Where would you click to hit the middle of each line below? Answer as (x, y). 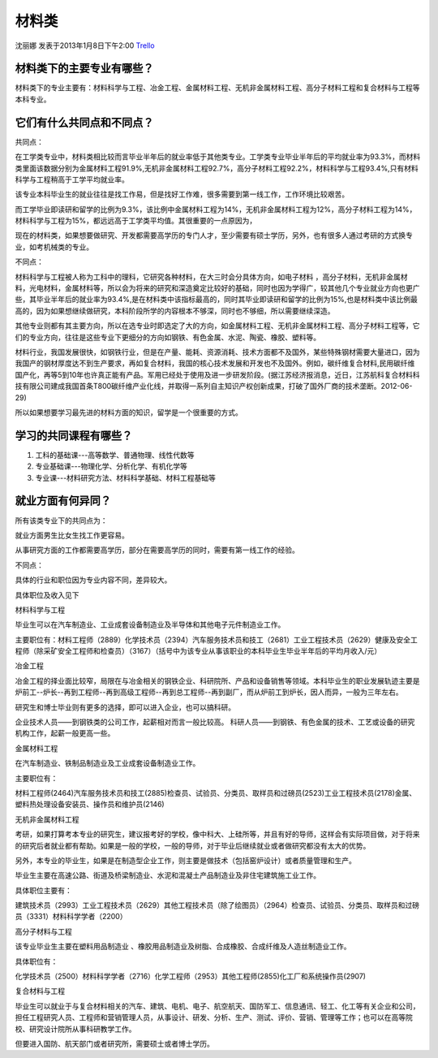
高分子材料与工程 (43, 931)
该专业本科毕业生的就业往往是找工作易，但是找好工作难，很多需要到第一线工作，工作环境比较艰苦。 (182, 194)
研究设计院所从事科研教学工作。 (82, 1029)
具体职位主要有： (43, 890)
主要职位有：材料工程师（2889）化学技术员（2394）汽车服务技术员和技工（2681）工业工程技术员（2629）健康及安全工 (216, 639)
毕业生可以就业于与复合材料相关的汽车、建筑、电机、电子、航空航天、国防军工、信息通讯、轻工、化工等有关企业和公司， (217, 1006)
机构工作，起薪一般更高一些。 (65, 733)
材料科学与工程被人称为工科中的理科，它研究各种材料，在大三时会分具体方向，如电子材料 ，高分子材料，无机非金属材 (211, 277)
